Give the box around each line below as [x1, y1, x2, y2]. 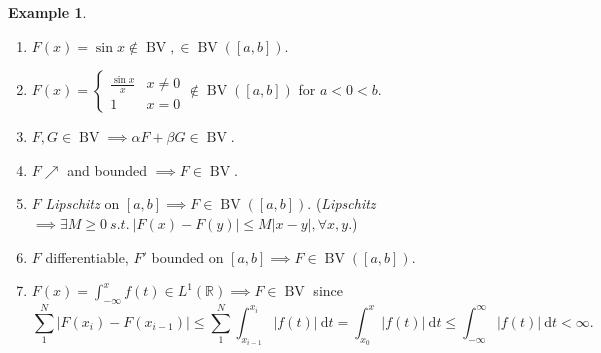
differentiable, [45, 246, 129, 267]
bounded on [151, 246, 224, 267]
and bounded [67, 159, 147, 180]
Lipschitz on [45, 193, 120, 214]
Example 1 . [8, 2, 87, 22]
